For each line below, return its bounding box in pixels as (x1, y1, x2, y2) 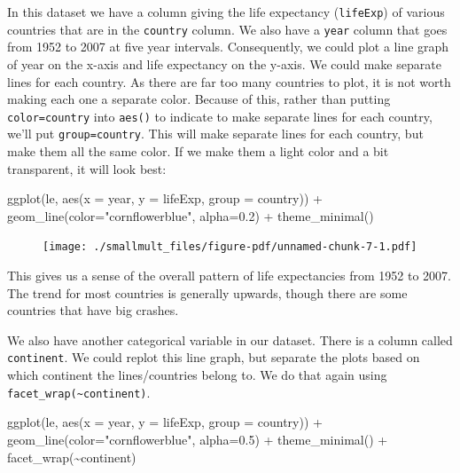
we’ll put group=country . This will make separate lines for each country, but (7, 124, 424, 143)
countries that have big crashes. (7, 301, 179, 319)
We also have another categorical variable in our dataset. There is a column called (7, 330, 453, 349)
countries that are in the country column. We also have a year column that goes (7, 20, 448, 38)
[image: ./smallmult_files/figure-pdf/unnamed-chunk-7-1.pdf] (43, 240, 417, 254)
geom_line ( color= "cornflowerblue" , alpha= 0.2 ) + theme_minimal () (7, 206, 374, 225)
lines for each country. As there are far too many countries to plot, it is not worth (7, 72, 451, 91)
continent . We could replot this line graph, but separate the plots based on (7, 348, 420, 367)
